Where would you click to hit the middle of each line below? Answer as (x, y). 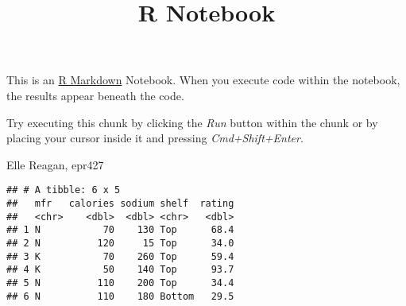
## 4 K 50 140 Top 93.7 (120, 270)
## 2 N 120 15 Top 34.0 (120, 243)
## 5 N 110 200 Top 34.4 (120, 283)
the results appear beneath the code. (95, 95)
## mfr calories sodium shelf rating (120, 203)
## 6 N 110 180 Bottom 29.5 (120, 296)
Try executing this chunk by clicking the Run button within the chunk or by (192, 122)
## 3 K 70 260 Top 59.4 (120, 256)
